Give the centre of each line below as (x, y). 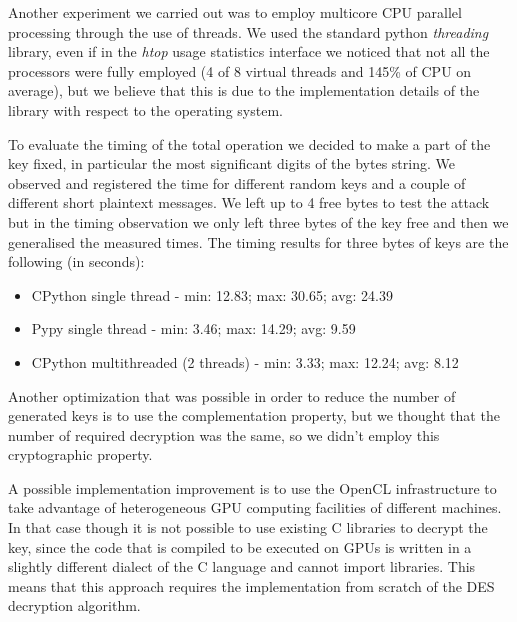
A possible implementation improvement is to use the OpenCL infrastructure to (252, 487)
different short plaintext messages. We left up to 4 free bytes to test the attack (249, 202)
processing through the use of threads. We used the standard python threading (248, 31)
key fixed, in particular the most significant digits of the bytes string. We (231, 163)
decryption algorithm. (74, 605)
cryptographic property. (80, 454)
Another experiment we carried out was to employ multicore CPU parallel (235, 12)
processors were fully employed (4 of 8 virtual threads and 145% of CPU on (240, 70)
